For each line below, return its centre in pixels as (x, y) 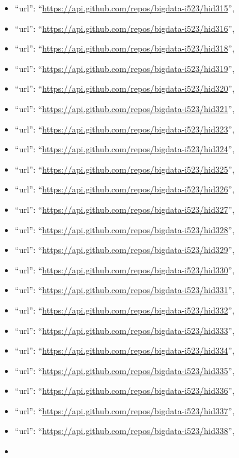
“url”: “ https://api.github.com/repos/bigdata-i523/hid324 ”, (125, 149)
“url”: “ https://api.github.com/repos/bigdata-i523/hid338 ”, (125, 431)
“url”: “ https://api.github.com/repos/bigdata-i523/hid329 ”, (125, 250)
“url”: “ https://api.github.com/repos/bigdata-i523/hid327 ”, (125, 209)
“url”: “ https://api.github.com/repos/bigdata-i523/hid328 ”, (125, 229)
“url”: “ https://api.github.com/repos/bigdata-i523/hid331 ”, (125, 290)
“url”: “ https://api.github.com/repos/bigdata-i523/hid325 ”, (125, 169)
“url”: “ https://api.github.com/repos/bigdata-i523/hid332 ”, (125, 310)
